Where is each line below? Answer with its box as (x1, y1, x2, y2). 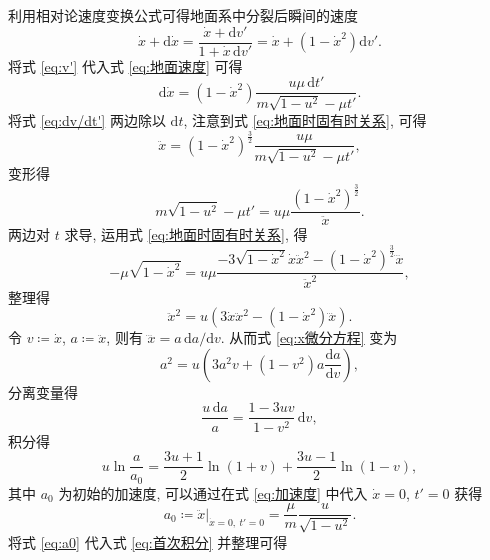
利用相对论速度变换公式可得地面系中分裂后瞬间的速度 (8, 5, 358, 25)
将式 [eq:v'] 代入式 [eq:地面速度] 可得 (8, 55, 243, 76)
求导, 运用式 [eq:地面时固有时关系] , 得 (64, 224, 308, 245)
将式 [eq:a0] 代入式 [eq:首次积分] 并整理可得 (8, 531, 288, 552)
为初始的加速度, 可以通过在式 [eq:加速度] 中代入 (58, 482, 368, 503)
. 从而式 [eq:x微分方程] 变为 (220, 327, 398, 348)
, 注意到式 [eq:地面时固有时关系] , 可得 (183, 109, 427, 130)
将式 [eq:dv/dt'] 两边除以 (8, 109, 166, 130)
